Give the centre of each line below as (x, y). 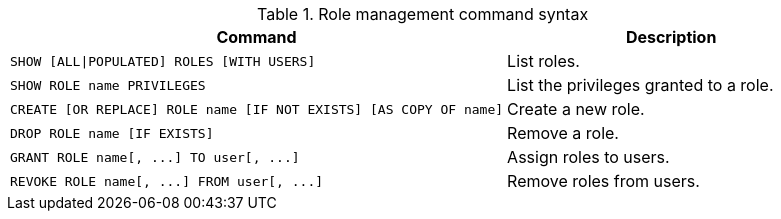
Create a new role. (576, 109)
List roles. (543, 61)
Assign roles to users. (588, 157)
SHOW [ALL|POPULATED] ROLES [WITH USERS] (163, 61)
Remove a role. (563, 133)
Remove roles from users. (603, 181)
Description (671, 37)
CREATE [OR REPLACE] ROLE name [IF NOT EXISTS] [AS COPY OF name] (257, 109)
